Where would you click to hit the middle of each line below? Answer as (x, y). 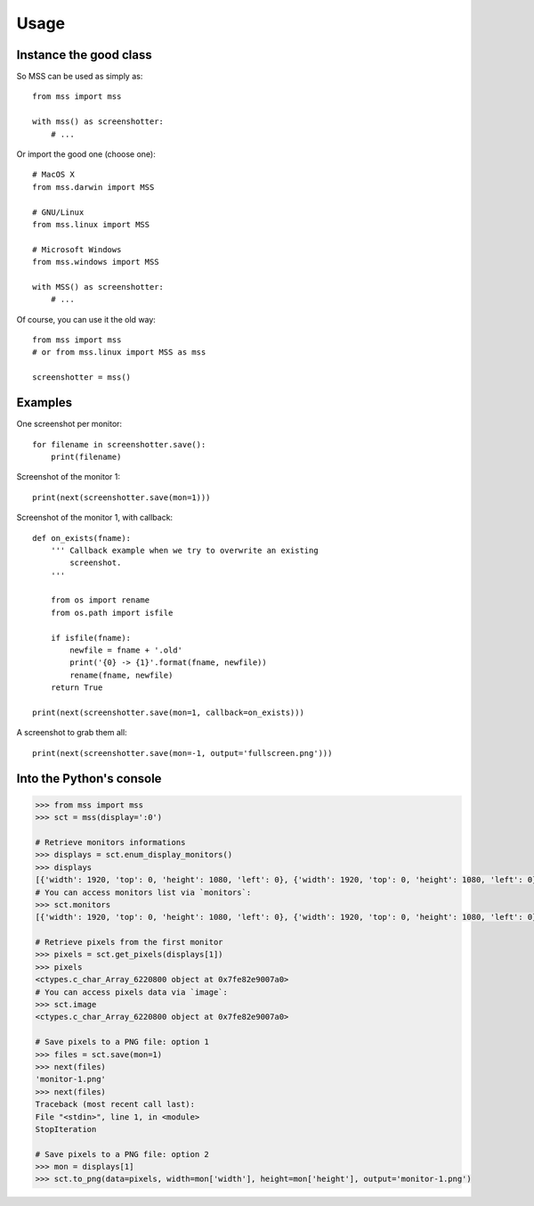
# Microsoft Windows (77, 249)
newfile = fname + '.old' (126, 650)
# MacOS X (53, 175)
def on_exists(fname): (82, 538)
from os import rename (100, 600)
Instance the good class (84, 55)
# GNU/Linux (58, 212)
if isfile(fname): (91, 638)
